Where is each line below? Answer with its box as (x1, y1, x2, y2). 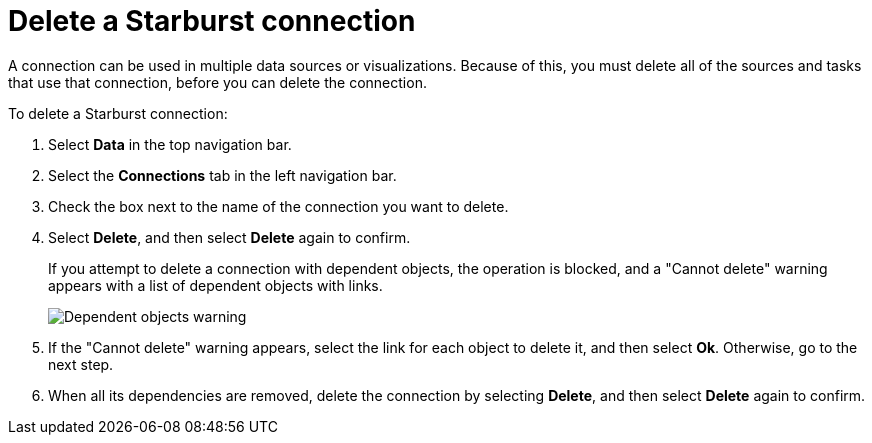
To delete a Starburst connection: (8, 104, 228, 122)
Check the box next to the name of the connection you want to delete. (48, 197, 509, 215)
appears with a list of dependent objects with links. (48, 276, 383, 294)
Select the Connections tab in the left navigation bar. (48, 166, 397, 184)
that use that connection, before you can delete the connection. (8, 73, 427, 91)
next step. (48, 355, 114, 373)
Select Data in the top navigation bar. (48, 135, 292, 153)
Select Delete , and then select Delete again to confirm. (48, 228, 411, 246)
